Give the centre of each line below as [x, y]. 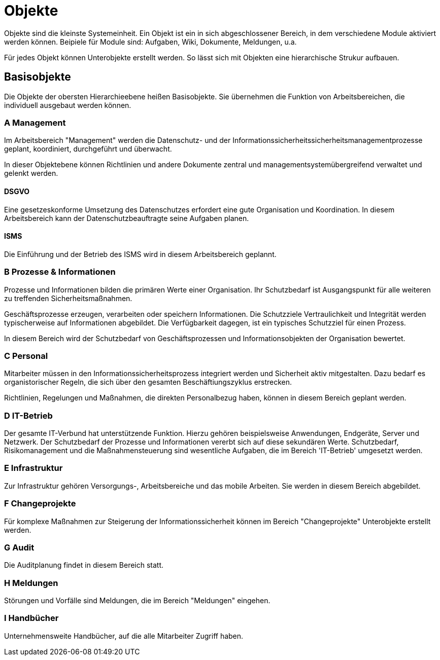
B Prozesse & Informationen [60, 272]
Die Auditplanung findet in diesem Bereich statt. [84, 565]
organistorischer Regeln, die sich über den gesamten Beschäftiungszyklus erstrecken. [148, 382]
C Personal [26, 356]
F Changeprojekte [40, 504]
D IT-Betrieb [28, 415]
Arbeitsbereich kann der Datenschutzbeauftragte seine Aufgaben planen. [127, 218]
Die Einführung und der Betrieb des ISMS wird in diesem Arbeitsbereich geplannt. [140, 254]
